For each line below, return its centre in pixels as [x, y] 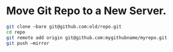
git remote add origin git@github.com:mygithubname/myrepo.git [87, 38]
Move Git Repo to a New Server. [86, 11]
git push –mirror [28, 43]
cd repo [16, 32]
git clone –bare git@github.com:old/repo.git [64, 27]
